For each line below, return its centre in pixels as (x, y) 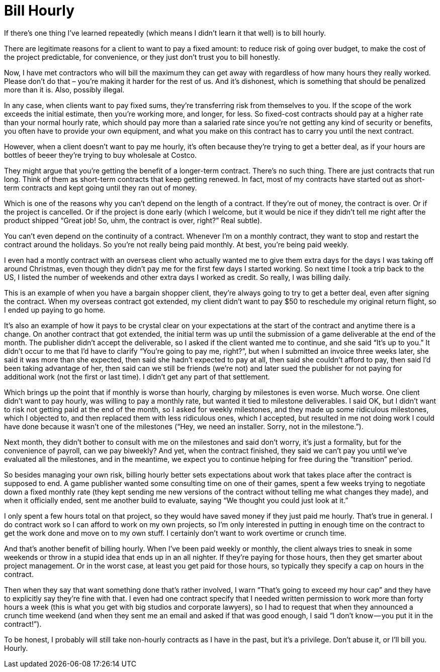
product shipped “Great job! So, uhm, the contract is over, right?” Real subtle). (133, 220)
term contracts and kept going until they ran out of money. (101, 187)
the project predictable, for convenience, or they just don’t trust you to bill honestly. (142, 57)
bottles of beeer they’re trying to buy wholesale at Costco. (101, 155)
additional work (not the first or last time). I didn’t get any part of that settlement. (137, 376)
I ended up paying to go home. (55, 310)
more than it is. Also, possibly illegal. (64, 89)
